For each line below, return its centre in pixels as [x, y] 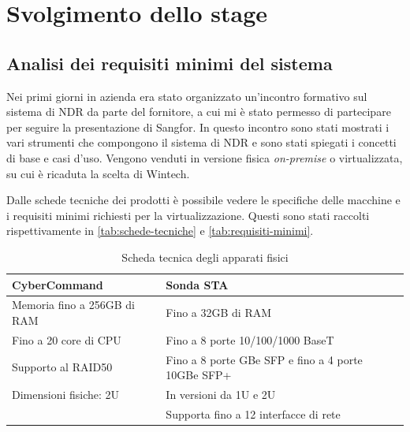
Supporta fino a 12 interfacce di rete [253, 413]
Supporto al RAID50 [62, 367]
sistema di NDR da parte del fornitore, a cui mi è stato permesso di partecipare [199, 112]
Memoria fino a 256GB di [73, 305]
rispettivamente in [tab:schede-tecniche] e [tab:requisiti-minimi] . [160, 231]
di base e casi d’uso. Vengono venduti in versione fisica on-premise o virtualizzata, [205, 157]
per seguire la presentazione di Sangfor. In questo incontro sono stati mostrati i [198, 127]
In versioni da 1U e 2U [221, 395]
